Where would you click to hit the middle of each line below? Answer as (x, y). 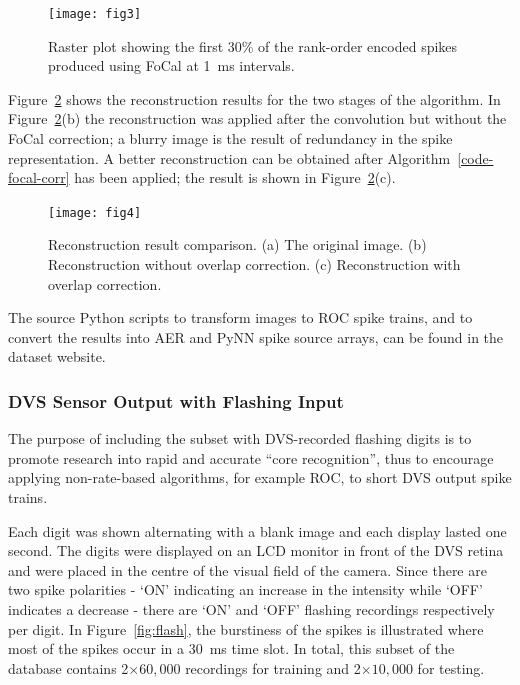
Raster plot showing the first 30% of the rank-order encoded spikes (253, 45)
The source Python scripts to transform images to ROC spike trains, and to (240, 317)
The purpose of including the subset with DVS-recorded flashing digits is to (240, 438)
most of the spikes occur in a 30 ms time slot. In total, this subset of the (231, 648)
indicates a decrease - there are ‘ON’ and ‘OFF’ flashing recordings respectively (251, 609)
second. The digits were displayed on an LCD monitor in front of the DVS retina (256, 550)
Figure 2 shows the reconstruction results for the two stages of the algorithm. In (254, 98)
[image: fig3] (95, 14)
